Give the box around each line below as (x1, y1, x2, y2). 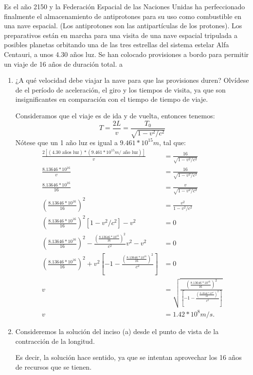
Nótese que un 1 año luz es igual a (15, 137, 118, 147)
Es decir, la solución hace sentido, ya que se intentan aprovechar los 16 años (15, 352, 242, 362)
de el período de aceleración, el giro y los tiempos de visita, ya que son (15, 84, 226, 94)
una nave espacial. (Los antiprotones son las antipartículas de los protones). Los (4, 20, 242, 31)
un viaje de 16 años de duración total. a (4, 58, 123, 69)
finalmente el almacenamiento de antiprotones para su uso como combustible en (4, 11, 242, 21)
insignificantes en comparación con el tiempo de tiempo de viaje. (15, 94, 208, 104)
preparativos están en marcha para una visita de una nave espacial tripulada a (4, 30, 238, 40)
